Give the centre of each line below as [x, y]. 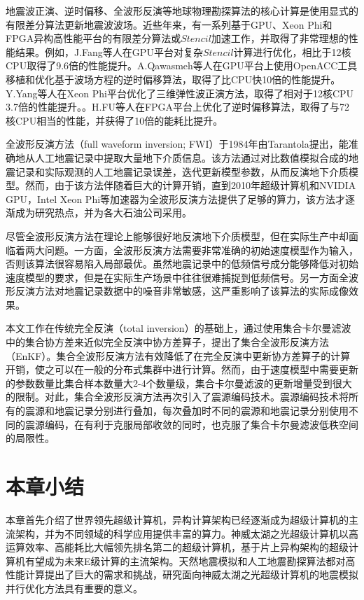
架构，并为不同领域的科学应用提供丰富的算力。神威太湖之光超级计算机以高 [187, 533]
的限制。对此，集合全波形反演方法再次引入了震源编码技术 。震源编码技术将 [177, 397]
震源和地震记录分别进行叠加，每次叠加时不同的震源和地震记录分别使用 [187, 411]
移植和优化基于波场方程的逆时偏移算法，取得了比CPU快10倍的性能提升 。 [173, 79]
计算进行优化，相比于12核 [292, 51]
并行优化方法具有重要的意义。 [74, 588]
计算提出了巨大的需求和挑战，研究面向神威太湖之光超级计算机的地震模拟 [191, 574]
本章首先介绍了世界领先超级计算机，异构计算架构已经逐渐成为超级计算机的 [177, 519]
